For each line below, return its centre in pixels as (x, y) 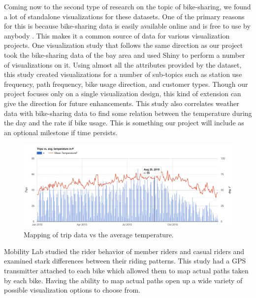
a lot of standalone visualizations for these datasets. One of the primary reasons (124, 16)
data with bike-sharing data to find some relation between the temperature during (128, 113)
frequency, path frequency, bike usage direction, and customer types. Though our (126, 84)
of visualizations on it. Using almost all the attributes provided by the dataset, (123, 64)
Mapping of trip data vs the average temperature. (99, 235)
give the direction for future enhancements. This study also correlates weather (122, 103)
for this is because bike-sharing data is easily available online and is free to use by (127, 26)
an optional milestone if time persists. (61, 132)
